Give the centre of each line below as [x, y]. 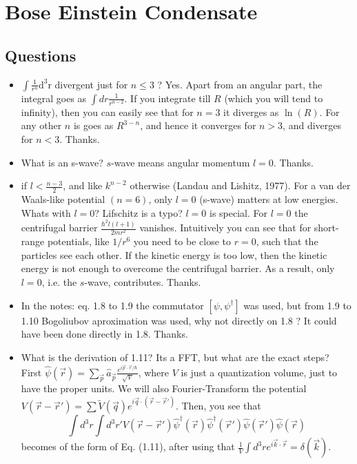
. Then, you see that [218, 406]
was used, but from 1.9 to [297, 305]
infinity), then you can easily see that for [107, 112]
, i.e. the [59, 281]
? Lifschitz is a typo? [139, 212]
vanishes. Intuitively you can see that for [225, 228]
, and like [83, 185]
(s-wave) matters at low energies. [269, 199]
